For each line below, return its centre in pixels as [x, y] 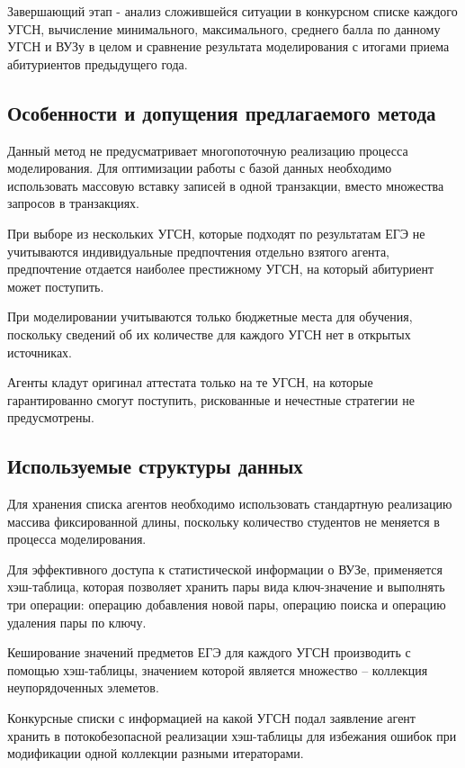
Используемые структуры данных [155, 466]
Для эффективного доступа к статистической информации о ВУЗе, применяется [225, 569]
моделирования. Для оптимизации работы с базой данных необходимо [200, 168]
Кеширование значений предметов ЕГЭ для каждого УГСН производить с [209, 652]
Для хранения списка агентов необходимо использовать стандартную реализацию [230, 504]
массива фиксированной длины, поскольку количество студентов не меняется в [224, 521]
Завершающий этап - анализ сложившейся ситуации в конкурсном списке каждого [232, 11]
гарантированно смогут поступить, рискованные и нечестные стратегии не [211, 399]
